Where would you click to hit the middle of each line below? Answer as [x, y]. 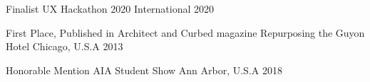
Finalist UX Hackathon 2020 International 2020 [110, 8]
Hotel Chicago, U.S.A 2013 [65, 46]
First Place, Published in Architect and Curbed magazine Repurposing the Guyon [185, 32]
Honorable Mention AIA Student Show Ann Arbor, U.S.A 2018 [144, 70]
